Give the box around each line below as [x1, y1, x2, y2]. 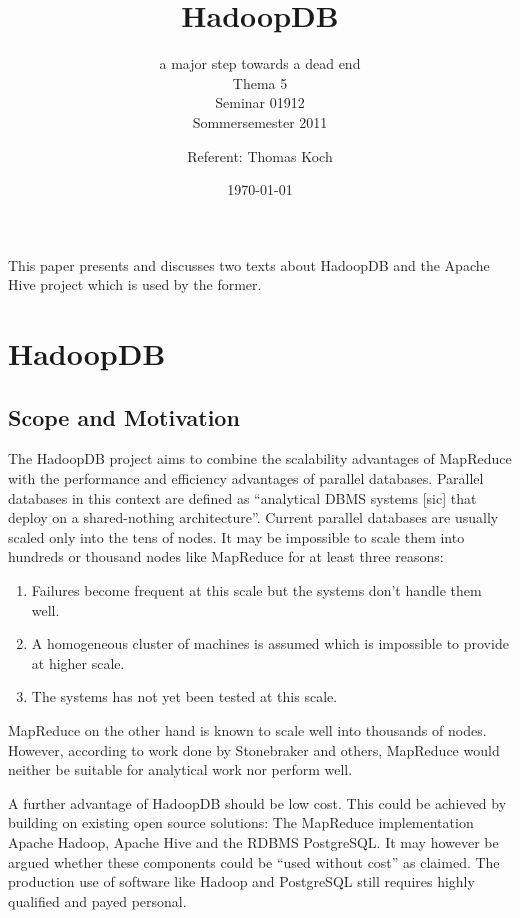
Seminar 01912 [215, 92, 305, 113]
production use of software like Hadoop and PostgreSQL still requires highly [8, 871, 475, 892]
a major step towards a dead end [159, 53, 361, 74]
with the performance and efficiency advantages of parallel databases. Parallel [8, 468, 484, 489]
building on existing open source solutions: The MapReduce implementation [8, 812, 474, 833]
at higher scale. [31, 652, 125, 673]
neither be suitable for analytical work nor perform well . [8, 759, 353, 780]
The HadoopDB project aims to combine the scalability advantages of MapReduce [8, 448, 512, 469]
